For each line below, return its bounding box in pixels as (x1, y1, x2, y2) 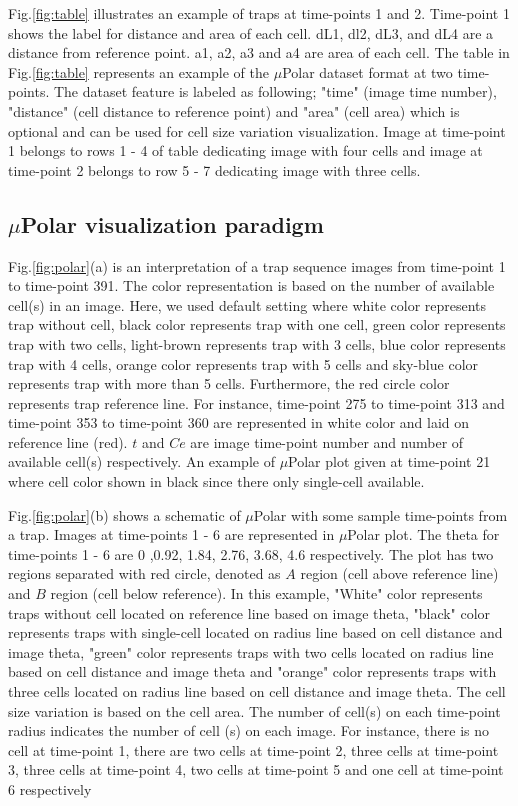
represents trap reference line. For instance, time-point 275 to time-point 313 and (8, 392, 505, 413)
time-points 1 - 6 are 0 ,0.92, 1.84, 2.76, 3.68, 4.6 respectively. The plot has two (8, 543, 494, 564)
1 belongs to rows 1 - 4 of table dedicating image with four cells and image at (8, 140, 483, 161)
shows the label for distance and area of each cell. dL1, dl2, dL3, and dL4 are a (8, 22, 494, 43)
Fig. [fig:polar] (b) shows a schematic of (8, 504, 241, 525)
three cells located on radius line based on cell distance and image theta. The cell (8, 681, 506, 702)
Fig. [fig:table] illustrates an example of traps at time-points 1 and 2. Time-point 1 (8, 3, 510, 23)
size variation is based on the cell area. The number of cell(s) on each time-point (8, 700, 501, 721)
